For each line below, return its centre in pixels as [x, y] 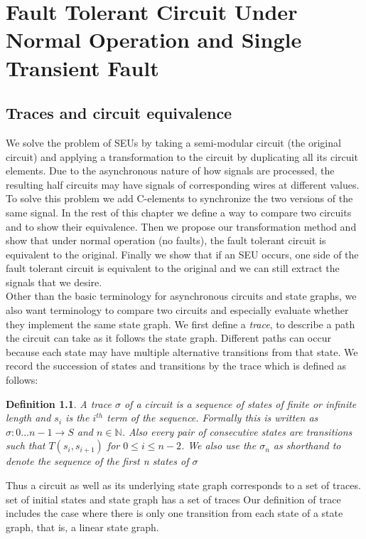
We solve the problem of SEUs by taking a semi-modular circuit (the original [173, 142]
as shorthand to [307, 445]
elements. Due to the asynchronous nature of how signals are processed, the [170, 171]
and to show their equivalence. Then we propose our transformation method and [181, 226]
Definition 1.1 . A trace [59, 403]
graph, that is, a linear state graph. [82, 527]
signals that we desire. [54, 282]
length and [28, 418]
